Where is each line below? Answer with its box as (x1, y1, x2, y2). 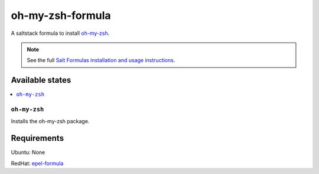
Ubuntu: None (11, 149, 45, 156)
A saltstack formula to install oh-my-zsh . (11, 30, 110, 37)
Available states (11, 75, 71, 85)
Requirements (11, 133, 64, 143)
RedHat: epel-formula (11, 160, 64, 167)
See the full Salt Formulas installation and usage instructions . (27, 57, 175, 64)
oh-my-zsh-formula (11, 9, 112, 22)
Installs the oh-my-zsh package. (11, 118, 90, 125)
